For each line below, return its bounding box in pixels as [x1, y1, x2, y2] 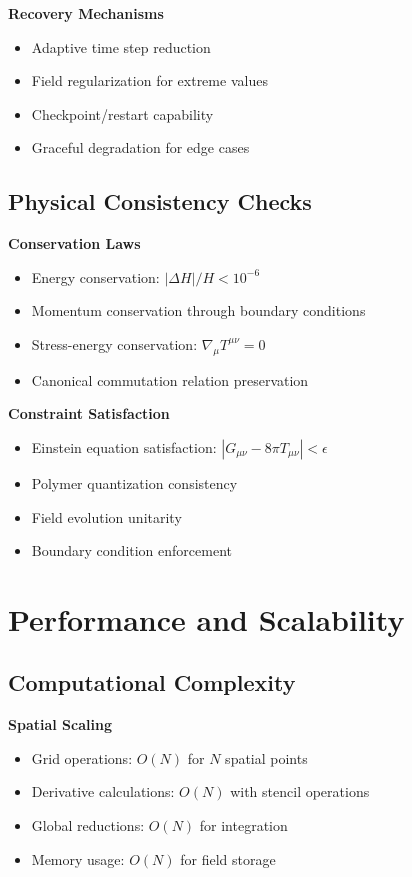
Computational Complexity [8, 667, 296, 698]
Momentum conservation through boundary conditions [31, 300, 366, 321]
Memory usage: [31, 848, 125, 869]
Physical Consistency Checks [8, 186, 312, 217]
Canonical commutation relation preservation [31, 369, 309, 390]
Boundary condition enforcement [31, 540, 232, 561]
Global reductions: [31, 815, 145, 836]
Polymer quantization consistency [31, 472, 238, 493]
